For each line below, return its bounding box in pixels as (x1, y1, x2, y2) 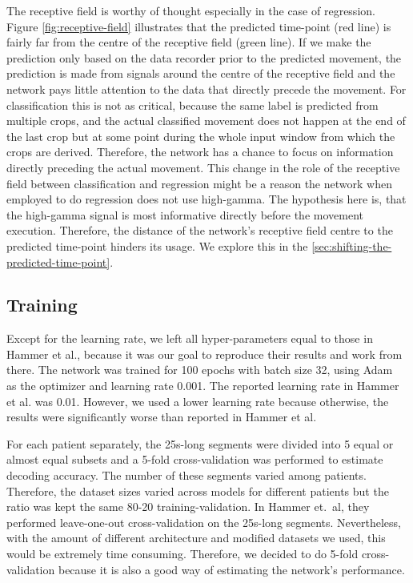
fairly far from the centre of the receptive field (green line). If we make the (6, 34, 371, 50)
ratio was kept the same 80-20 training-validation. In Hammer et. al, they (6, 498, 370, 515)
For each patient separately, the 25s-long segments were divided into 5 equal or (6, 435, 394, 452)
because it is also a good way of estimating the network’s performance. (58, 561, 405, 577)
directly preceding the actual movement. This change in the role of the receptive (6, 159, 400, 175)
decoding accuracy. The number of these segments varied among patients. (6, 467, 367, 484)
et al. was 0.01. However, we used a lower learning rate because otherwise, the (6, 392, 389, 409)
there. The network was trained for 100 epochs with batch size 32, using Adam (6, 361, 393, 378)
